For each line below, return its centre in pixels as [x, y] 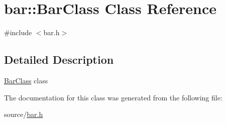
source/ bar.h [24, 114]
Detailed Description [59, 59]
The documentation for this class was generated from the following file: [113, 97]
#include [18, 32]
